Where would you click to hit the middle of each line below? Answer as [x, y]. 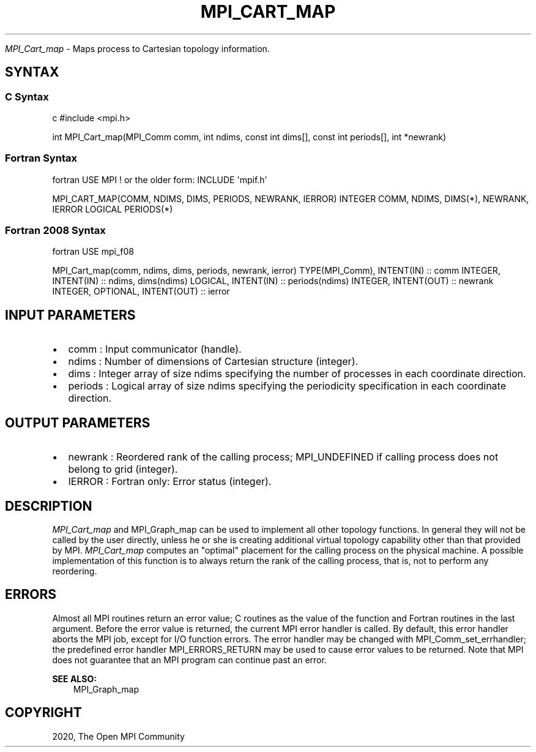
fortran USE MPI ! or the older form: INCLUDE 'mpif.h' [160, 179]
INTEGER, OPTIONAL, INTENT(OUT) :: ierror [141, 291]
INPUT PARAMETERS [70, 315]
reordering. [75, 571]
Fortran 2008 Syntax [55, 231]
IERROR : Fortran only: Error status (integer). [170, 482]
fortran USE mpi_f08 [93, 252]
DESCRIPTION [49, 506]
